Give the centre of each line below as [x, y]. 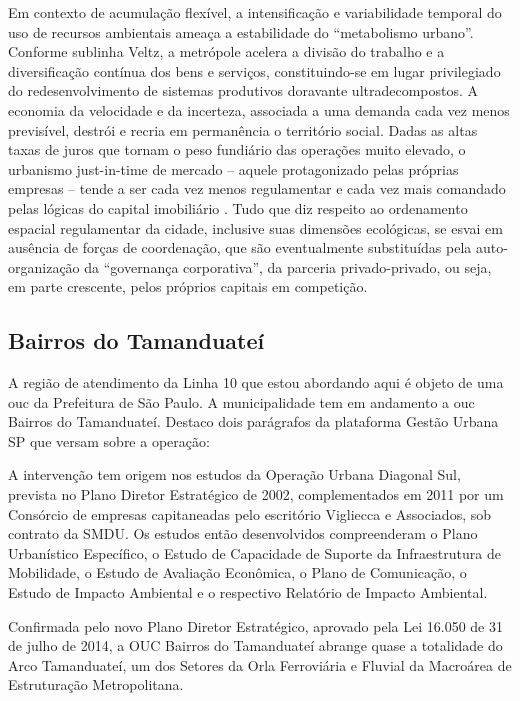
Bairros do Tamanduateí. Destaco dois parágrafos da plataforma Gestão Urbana [253, 421]
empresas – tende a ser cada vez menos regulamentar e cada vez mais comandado [257, 188]
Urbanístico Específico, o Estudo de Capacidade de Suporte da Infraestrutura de [254, 552]
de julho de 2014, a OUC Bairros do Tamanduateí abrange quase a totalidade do [255, 645]
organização [44, 266]
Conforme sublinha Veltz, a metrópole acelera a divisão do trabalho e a [226, 51]
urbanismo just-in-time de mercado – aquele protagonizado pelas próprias [233, 168]
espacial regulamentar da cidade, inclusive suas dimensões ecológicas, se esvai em [255, 227]
